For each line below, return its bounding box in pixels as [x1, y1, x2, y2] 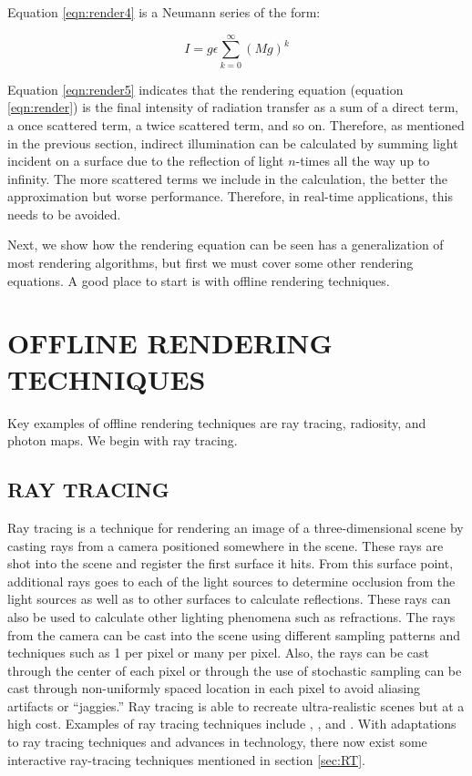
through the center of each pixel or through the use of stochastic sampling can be [7, 660, 462, 679]
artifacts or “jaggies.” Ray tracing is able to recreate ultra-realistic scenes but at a [7, 696, 465, 715]
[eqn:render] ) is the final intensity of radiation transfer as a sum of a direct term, [7, 97, 458, 117]
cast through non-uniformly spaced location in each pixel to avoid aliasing [7, 679, 421, 698]
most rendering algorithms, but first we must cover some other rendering [7, 253, 414, 272]
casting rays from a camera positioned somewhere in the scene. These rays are [7, 536, 444, 555]
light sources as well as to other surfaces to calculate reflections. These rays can [7, 589, 451, 608]
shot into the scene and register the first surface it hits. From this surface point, [7, 554, 454, 573]
